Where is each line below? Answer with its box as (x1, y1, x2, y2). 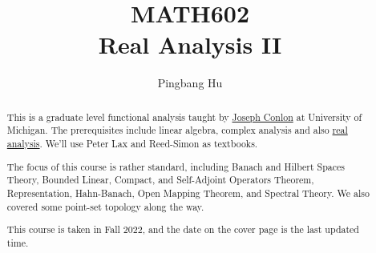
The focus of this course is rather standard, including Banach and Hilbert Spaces (6, 159, 346, 173)
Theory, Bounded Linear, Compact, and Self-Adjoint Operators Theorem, (6, 173, 314, 187)
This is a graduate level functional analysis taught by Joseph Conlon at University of (6, 110, 362, 123)
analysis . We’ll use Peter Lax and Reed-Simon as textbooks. (6, 137, 258, 151)
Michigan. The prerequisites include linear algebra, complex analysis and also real (6, 123, 348, 137)
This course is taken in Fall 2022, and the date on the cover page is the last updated (6, 223, 359, 236)
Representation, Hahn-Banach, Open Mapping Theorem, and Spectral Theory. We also (6, 186, 370, 199)
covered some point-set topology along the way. (6, 199, 204, 213)
